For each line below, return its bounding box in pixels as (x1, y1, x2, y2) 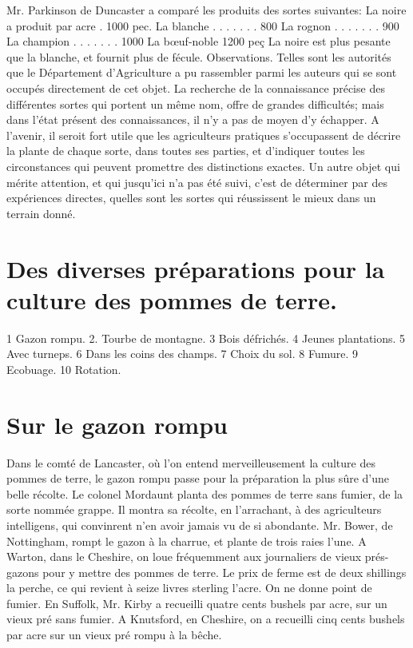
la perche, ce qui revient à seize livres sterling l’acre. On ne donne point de (6, 579, 372, 596)
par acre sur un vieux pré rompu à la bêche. (6, 626, 222, 643)
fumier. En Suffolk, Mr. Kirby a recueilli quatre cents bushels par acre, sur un (6, 594, 387, 611)
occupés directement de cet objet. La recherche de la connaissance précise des (6, 79, 385, 96)
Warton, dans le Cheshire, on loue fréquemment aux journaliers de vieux (6, 548, 362, 565)
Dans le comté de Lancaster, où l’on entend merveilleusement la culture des (6, 454, 375, 471)
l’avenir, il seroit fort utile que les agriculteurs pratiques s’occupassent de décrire (6, 126, 401, 143)
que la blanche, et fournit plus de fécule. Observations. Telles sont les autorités (6, 48, 391, 65)
